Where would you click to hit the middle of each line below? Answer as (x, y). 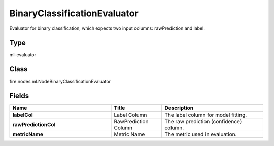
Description (179, 108)
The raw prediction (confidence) (203, 122)
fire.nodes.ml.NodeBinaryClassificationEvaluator (60, 82)
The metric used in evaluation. (201, 134)
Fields (19, 96)
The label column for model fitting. (206, 115)
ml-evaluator (23, 55)
